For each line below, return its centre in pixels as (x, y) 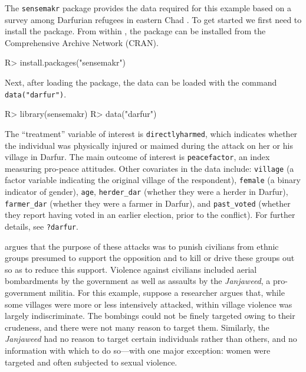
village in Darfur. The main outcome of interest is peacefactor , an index (137, 157)
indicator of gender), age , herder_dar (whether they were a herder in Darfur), (147, 192)
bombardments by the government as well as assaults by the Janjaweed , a (138, 281)
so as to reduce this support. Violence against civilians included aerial (131, 269)
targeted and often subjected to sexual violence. (91, 362)
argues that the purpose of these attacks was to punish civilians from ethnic (142, 246)
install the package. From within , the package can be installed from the (135, 31)
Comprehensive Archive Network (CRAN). (82, 42)
